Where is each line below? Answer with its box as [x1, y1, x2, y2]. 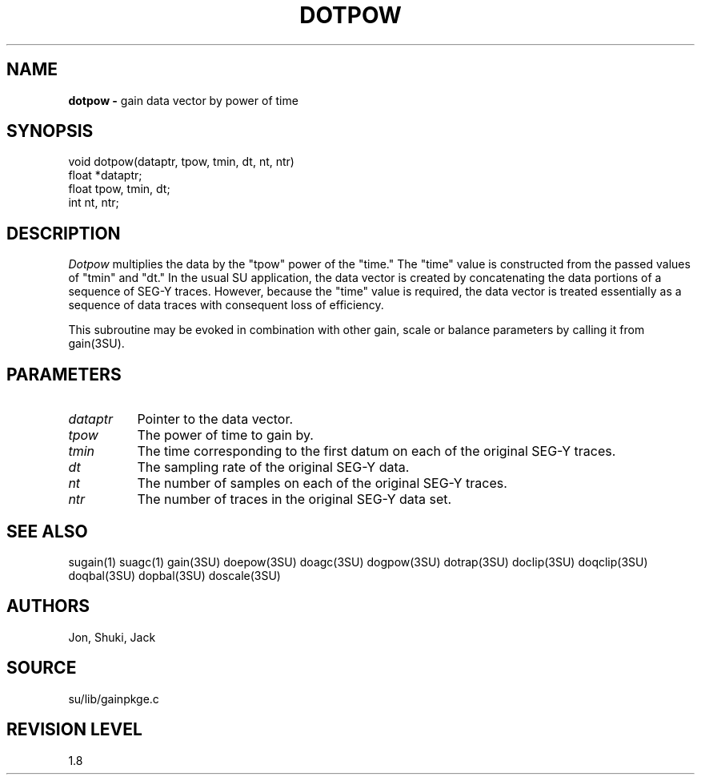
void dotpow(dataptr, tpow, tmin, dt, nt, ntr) [68, 155, 294, 169]
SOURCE [6, 658, 77, 678]
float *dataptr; [68, 168, 142, 183]
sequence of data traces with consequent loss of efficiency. [68, 298, 384, 312]
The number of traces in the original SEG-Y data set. [137, 491, 452, 508]
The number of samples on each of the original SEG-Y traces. [137, 475, 507, 492]
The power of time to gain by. [137, 427, 314, 444]
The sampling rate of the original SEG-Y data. [137, 459, 410, 476]
